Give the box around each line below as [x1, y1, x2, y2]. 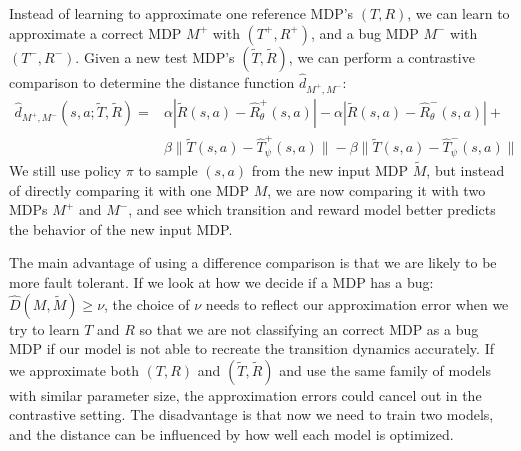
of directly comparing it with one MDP [9, 179, 250, 200]
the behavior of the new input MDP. [9, 218, 233, 239]
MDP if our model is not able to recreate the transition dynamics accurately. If [9, 338, 494, 359]
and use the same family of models [279, 359, 492, 380]
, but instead [426, 160, 505, 181]
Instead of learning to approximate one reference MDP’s [9, 3, 354, 23]
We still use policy [9, 160, 122, 181]
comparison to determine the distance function [9, 71, 295, 92]
